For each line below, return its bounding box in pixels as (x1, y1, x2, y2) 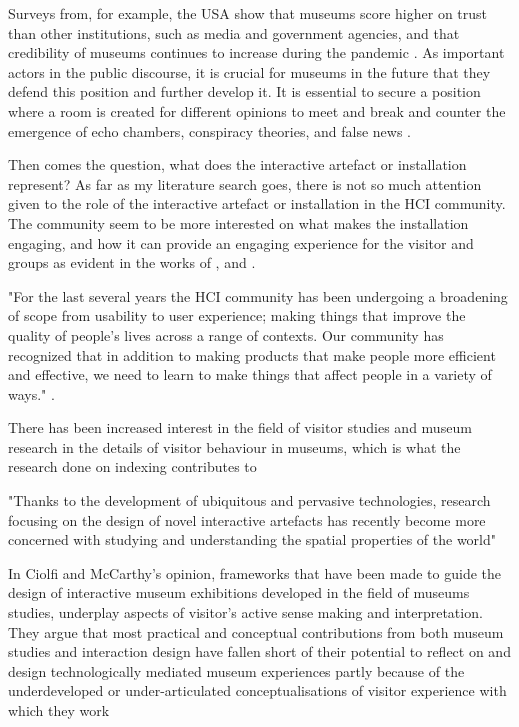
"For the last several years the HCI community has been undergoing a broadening (8, 285, 508, 306)
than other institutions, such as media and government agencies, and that (8, 22, 460, 43)
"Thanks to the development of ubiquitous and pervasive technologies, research (8, 490, 491, 511)
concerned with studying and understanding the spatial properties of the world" (8, 529, 497, 550)
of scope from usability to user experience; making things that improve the (8, 305, 466, 326)
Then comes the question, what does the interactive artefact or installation (8, 154, 467, 175)
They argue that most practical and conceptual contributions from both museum (8, 621, 504, 642)
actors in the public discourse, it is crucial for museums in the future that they (8, 61, 491, 82)
